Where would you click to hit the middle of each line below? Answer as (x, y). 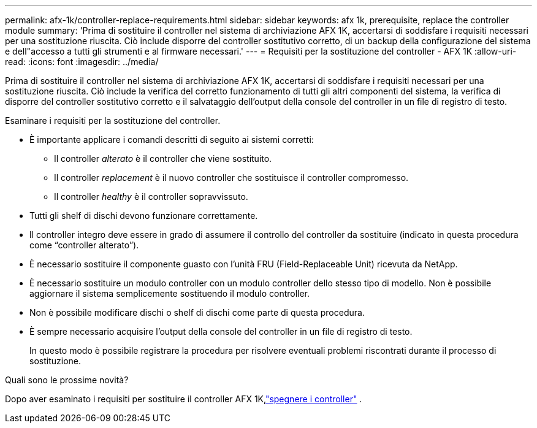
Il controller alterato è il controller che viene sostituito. (163, 159)
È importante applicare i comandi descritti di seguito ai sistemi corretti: (172, 139)
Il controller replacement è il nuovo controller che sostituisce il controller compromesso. (231, 178)
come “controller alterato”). (84, 245)
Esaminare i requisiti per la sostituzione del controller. (113, 120)
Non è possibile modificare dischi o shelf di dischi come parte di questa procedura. (197, 312)
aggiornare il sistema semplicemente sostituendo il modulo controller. (170, 293)
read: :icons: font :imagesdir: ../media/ (82, 62)
